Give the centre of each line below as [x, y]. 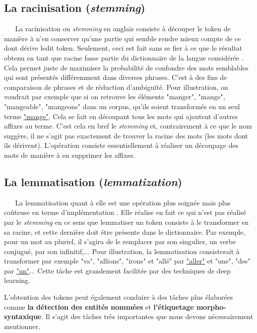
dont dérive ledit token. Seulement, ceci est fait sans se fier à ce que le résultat [123, 48]
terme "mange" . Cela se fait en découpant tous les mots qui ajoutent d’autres [121, 116]
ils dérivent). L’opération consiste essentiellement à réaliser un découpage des [121, 145]
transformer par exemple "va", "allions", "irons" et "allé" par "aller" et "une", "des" [127, 261]
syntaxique [23, 316]
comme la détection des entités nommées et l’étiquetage [99, 306]
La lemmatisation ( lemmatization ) [93, 181]
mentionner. [22, 326]
